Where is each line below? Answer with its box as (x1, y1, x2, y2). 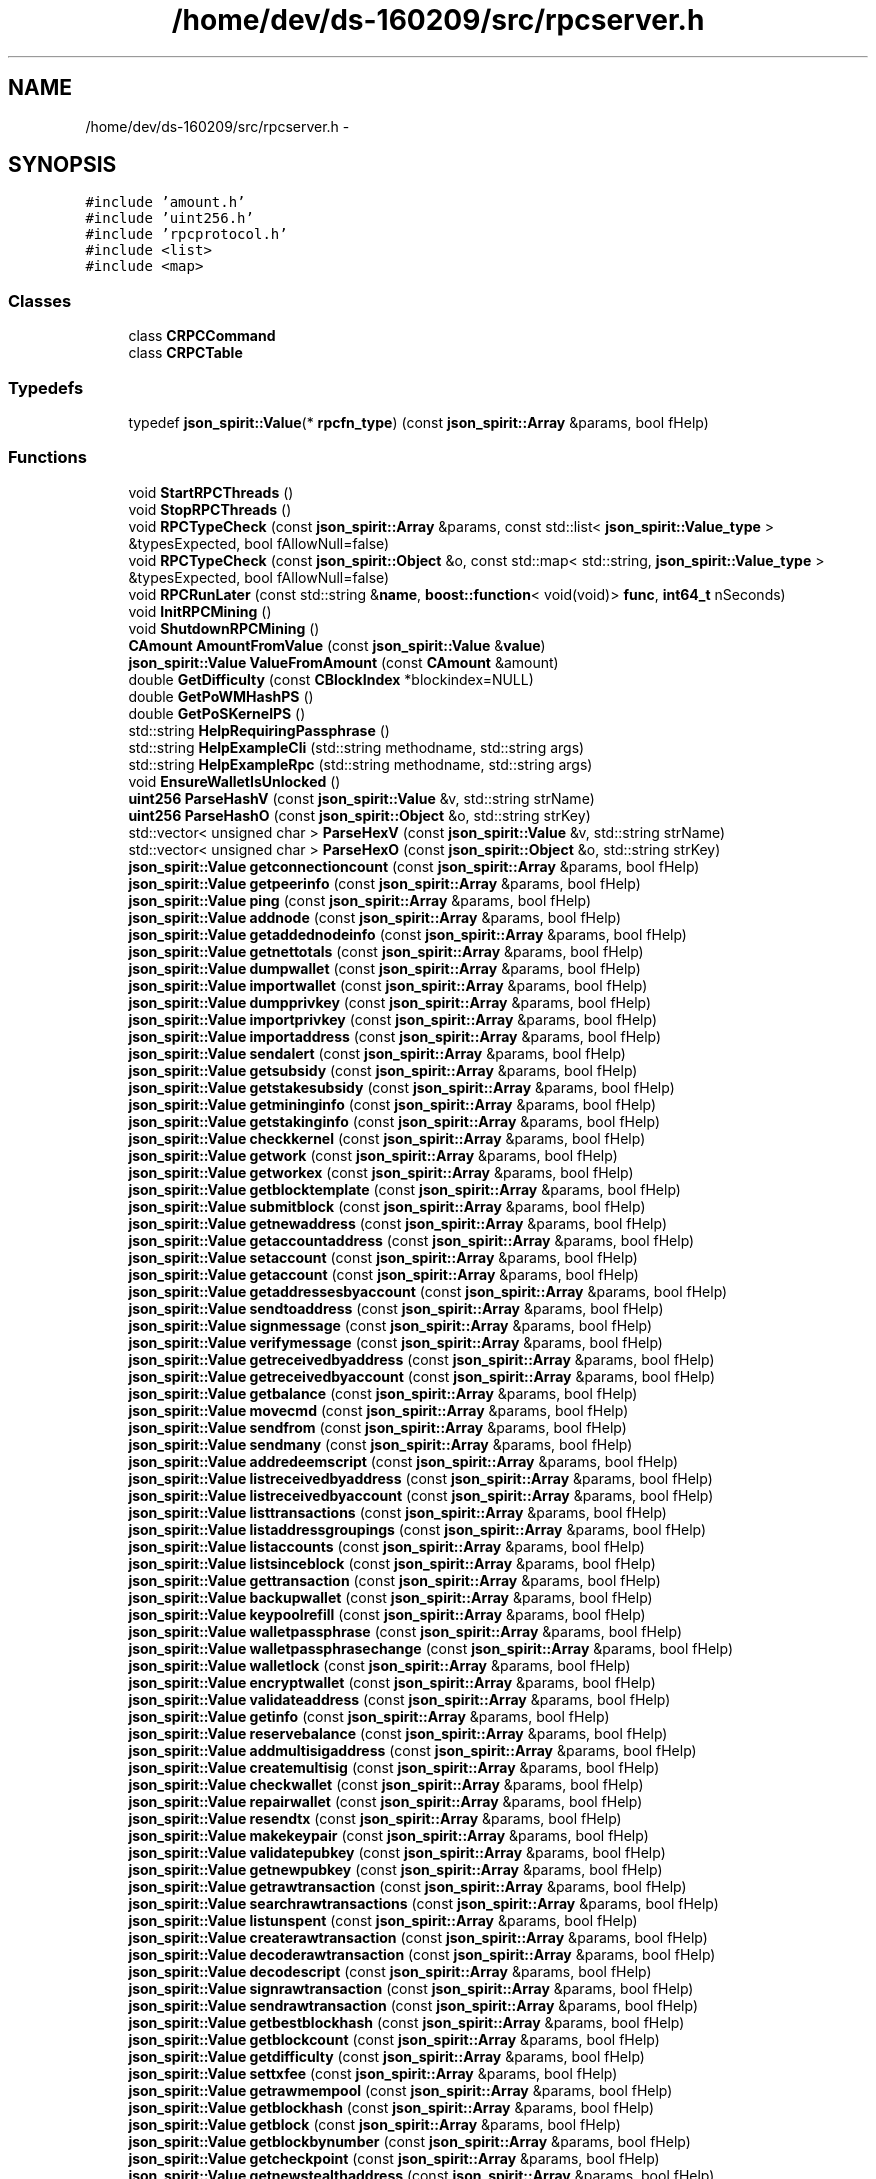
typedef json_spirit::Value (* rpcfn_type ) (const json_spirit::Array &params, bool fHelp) (128, 413, 709, 431)
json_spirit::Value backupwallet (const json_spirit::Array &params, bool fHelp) (128, 1588, 653, 1606)
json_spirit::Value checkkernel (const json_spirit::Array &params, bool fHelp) (128, 1129, 646, 1147)
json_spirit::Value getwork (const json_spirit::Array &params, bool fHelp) (128, 1146, 618, 1164)
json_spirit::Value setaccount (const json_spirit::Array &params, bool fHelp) (128, 1248, 638, 1266)
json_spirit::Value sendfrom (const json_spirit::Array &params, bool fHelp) (128, 1418, 627, 1436)
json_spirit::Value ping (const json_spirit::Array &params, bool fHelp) (128, 891, 592, 909)
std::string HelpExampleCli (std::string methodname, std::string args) (128, 738, 585, 756)
